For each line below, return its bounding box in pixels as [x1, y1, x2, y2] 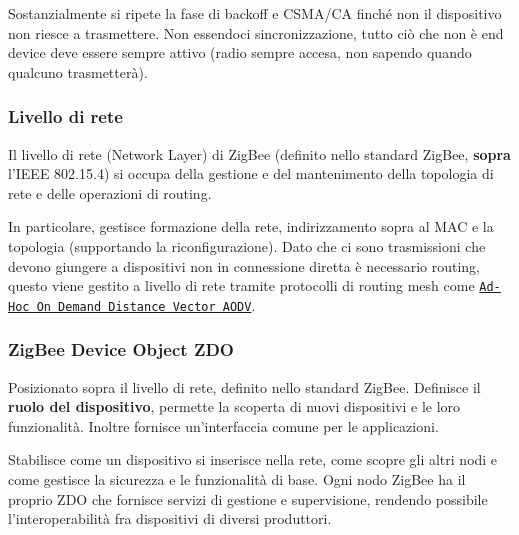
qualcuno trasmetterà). [8, 61, 148, 82]
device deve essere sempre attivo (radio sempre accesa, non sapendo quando [8, 42, 472, 63]
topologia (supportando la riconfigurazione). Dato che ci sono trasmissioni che [8, 235, 486, 256]
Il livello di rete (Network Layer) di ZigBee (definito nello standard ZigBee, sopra [8, 143, 511, 164]
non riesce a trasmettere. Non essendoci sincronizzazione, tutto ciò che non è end [8, 22, 504, 43]
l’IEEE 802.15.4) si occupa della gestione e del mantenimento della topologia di [8, 163, 494, 184]
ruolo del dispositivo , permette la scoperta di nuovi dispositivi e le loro [8, 396, 461, 417]
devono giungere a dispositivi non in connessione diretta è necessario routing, [8, 255, 480, 276]
